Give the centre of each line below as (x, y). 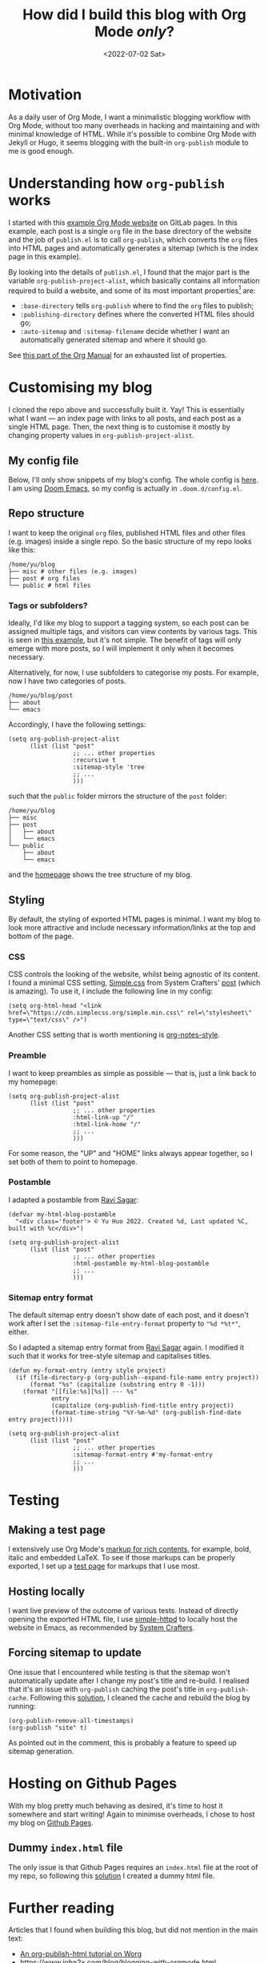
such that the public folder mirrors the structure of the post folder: (118, 796)
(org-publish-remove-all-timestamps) (71, 1720)
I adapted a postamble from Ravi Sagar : (73, 1199)
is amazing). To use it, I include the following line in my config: (111, 991)
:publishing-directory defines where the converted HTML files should (137, 315)
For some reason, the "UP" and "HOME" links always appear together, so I (131, 1153)
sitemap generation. (41, 1751)
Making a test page (57, 1529)
